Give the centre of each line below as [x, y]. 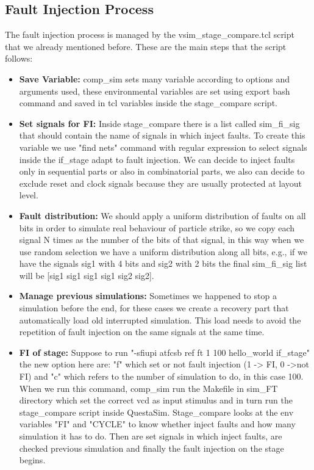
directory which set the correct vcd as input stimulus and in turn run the [156, 400]
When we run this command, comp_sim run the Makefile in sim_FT [148, 388]
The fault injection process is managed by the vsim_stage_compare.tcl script [150, 34]
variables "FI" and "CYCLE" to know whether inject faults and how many [157, 424]
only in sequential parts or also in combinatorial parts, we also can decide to [162, 171]
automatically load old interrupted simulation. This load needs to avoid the [160, 320]
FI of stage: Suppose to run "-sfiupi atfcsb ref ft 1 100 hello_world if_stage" [164, 352]
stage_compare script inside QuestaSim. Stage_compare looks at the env [156, 412]
